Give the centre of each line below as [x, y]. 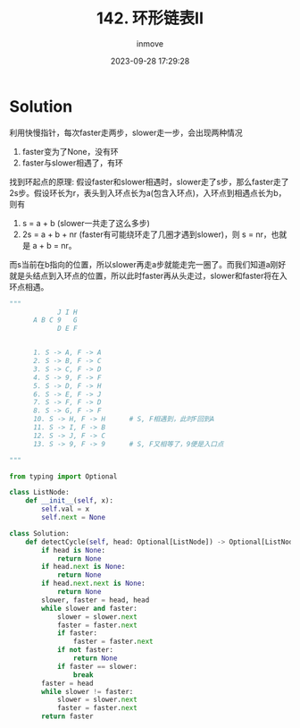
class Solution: [39, 533]
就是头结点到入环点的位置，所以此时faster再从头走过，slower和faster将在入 [148, 275]
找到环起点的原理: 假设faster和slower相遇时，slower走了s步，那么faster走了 [149, 182]
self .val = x [66, 509]
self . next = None [73, 518]
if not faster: [85, 650]
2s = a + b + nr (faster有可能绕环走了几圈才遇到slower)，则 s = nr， [146, 234]
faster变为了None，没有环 [70, 151]
